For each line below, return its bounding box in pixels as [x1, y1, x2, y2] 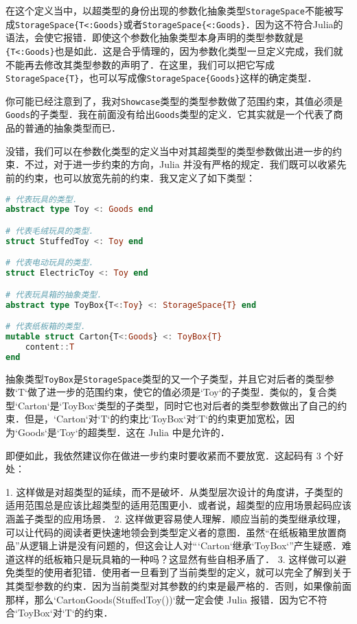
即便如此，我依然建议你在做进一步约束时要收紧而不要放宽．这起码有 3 [5, 448, 321, 462]
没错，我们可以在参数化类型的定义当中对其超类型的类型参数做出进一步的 [5, 143, 332, 158]
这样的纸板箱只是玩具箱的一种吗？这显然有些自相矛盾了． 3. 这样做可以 [14, 551, 337, 566]
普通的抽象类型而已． [24, 121, 121, 135]
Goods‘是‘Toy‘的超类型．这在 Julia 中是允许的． [17, 425, 230, 440]
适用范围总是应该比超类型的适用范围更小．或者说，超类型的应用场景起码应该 [5, 498, 352, 512]
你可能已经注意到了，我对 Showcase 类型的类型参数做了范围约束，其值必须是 [5, 93, 343, 108]
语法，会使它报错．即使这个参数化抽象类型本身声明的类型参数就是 [5, 30, 303, 45]
